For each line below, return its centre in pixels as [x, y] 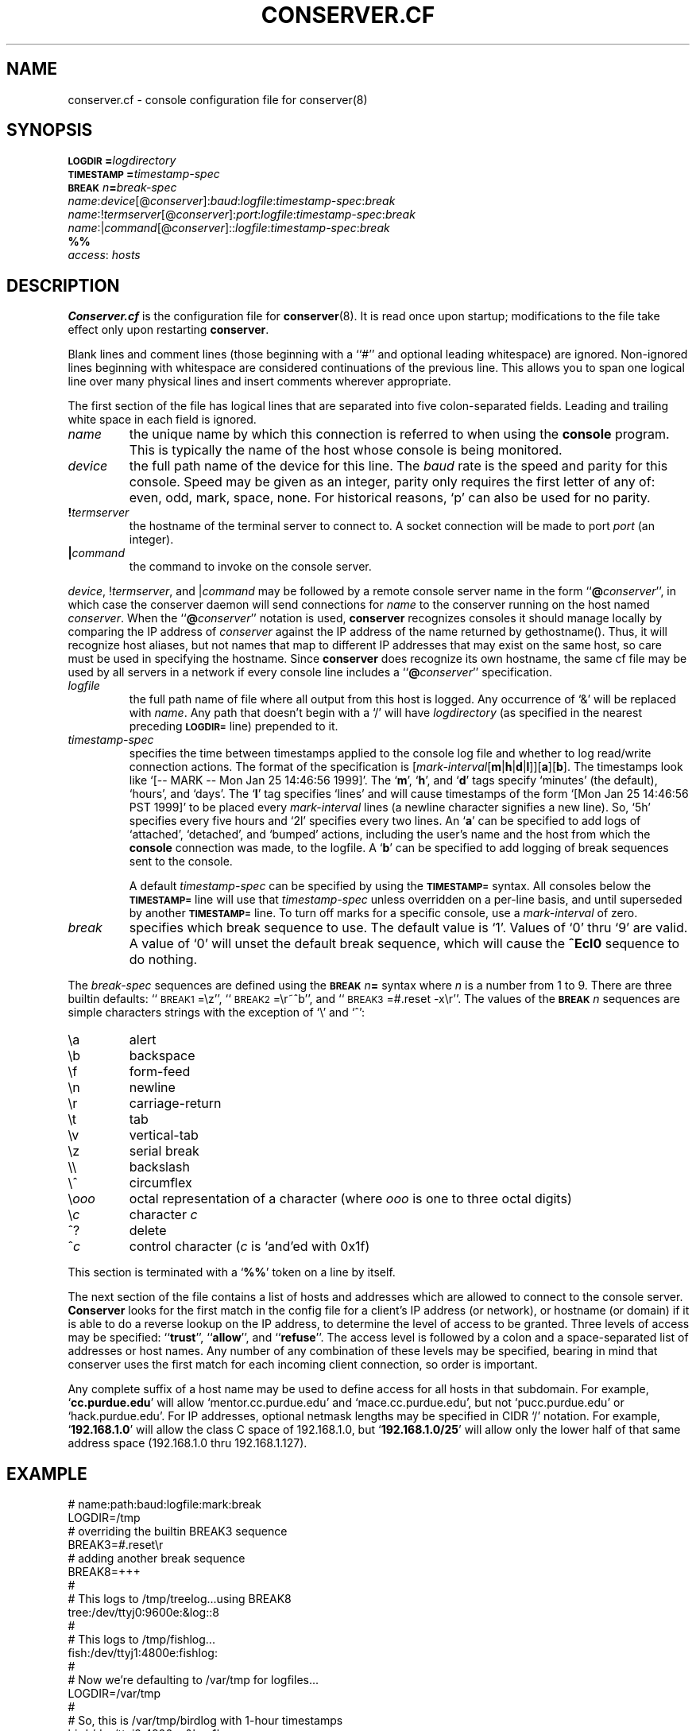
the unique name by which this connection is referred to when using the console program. [399, 434]
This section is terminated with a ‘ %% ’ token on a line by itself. [232, 1272]
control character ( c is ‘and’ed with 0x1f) [249, 1247]
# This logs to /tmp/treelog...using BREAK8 [180, 1599]
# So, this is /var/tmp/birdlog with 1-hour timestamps [205, 1721]
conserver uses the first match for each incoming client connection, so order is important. [303, 1365]
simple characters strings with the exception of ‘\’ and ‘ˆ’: [216, 1013]
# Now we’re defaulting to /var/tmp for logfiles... [193, 1680]
